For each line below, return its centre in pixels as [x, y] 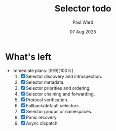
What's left [28, 57]
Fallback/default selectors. [53, 105]
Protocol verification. [47, 99]
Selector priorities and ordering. [58, 88]
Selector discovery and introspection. [64, 76]
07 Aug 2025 [83, 32]
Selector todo [83, 9]
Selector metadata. [45, 82]
